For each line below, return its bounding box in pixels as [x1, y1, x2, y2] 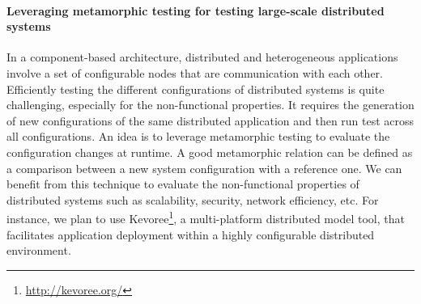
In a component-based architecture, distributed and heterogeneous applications [6, 49, 398, 65]
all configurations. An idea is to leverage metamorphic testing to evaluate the [6, 128, 390, 145]
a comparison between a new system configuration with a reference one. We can [6, 159, 402, 176]
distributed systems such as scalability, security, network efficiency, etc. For [6, 191, 379, 208]
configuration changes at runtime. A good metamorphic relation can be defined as [6, 143, 413, 160]
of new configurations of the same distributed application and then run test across [6, 112, 415, 129]
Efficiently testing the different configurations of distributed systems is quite [6, 80, 385, 97]
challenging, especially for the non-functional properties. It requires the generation [6, 96, 415, 113]
